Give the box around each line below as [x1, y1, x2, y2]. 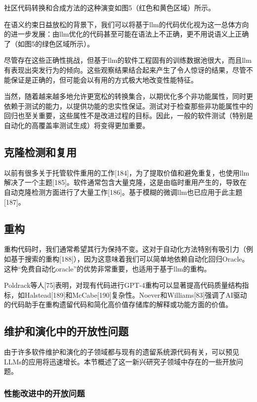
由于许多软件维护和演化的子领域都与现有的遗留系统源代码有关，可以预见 [4, 347, 239, 357]
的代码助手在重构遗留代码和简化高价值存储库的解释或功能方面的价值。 [4, 299, 232, 310]
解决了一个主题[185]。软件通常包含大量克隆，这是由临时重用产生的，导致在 [4, 177, 247, 187]
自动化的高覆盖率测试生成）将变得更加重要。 [4, 120, 149, 130]
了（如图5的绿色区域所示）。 [4, 38, 94, 48]
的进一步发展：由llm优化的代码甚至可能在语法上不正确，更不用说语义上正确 [4, 29, 249, 39]
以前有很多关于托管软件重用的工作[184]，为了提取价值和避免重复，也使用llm [4, 167, 250, 178]
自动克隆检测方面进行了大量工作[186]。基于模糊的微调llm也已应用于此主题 [4, 186, 243, 197]
